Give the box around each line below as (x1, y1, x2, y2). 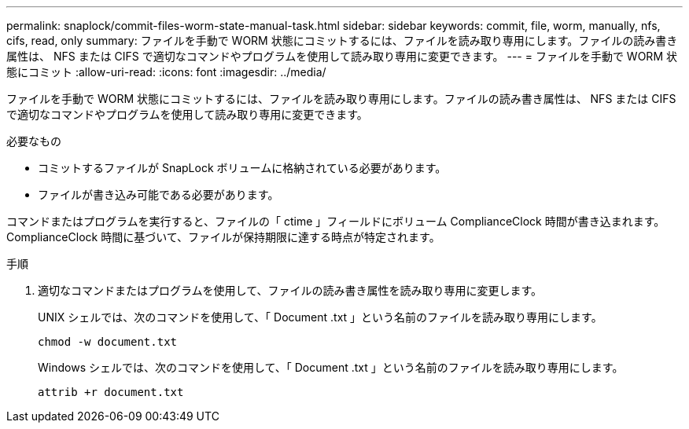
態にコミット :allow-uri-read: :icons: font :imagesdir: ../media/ (6, 65, 326, 79)
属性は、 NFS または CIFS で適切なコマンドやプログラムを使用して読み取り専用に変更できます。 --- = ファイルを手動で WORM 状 (6, 49, 677, 63)
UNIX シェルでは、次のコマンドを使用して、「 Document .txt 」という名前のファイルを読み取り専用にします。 (38, 310, 602, 324)
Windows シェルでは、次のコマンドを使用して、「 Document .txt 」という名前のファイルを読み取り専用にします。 (38, 361, 624, 374)
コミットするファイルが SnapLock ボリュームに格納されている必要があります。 (38, 161, 447, 174)
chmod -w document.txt (38, 335, 178, 348)
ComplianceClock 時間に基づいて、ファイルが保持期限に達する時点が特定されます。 (6, 230, 440, 244)
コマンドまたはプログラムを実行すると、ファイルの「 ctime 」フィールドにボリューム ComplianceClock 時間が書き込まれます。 (6, 214, 665, 228)
